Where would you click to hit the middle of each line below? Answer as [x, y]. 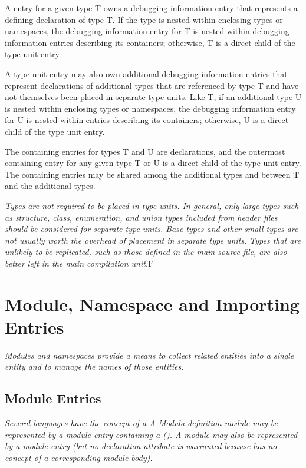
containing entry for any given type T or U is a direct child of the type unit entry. [153, 163]
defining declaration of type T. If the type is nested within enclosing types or [144, 19]
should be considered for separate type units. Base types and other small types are [152, 229]
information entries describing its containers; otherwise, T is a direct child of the [150, 42]
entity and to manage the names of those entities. [94, 366]
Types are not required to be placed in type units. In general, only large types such [152, 205]
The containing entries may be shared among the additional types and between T [152, 174]
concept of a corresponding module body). [79, 457]
